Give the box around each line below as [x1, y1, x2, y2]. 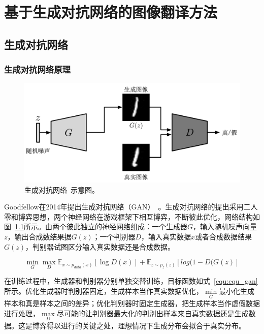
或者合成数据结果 [195, 231, 252, 241]
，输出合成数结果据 [7, 231, 72, 241]
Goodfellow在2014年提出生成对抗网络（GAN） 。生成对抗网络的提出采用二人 [4, 201, 258, 212]
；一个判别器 [92, 231, 136, 241]
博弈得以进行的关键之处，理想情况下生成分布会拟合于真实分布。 [32, 320, 246, 330]
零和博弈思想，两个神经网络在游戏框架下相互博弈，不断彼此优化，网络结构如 [4, 211, 260, 222]
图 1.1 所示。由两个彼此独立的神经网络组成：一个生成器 [4, 221, 187, 232]
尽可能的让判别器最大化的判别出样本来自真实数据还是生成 [56, 308, 249, 318]
